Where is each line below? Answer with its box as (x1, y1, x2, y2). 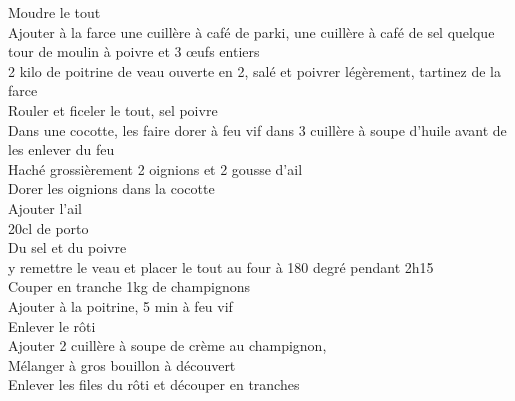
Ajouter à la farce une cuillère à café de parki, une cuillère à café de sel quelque (8, 21, 495, 42)
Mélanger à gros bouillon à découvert (8, 354, 236, 375)
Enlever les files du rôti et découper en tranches (8, 374, 300, 395)
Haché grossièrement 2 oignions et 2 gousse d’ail (8, 158, 303, 179)
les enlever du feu (8, 139, 115, 160)
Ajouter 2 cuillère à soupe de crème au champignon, (8, 335, 327, 356)
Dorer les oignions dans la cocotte (8, 178, 215, 199)
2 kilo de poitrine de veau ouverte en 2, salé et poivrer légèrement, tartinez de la (8, 60, 501, 81)
